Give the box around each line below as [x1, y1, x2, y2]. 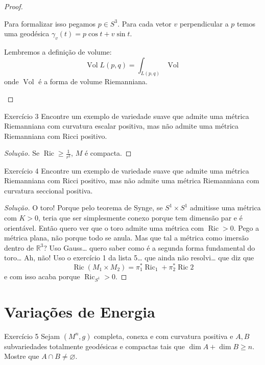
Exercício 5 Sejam [4, 330, 60, 341]
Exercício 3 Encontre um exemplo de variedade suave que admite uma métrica [4, 110, 249, 121]
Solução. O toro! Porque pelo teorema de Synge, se [4, 202, 163, 213]
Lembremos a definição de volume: [4, 46, 112, 57]
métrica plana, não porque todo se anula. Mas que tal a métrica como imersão [4, 232, 249, 243]
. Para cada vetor [117, 18, 172, 29]
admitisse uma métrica [190, 202, 261, 213]
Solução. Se [4, 148, 40, 158]
